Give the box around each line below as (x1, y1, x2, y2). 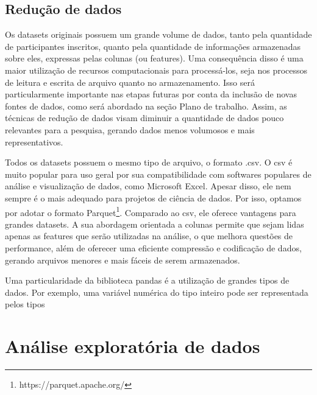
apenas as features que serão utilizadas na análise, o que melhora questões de (5, 229, 293, 242)
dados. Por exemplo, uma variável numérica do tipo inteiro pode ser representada (5, 285, 308, 298)
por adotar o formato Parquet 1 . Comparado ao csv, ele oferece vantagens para (5, 204, 296, 218)
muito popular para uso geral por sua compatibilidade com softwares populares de (5, 167, 312, 180)
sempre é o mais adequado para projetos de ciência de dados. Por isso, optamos (5, 191, 302, 204)
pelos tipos (5, 298, 45, 310)
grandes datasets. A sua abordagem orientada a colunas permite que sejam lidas (5, 217, 304, 230)
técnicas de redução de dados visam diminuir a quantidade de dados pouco (5, 111, 284, 124)
